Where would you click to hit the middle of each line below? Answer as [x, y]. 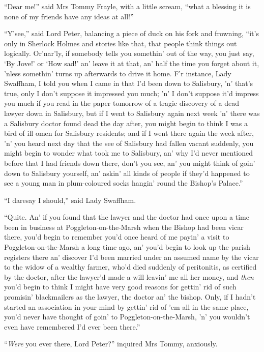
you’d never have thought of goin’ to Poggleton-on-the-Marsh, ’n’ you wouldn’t [127, 317]
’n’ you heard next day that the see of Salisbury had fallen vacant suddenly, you [129, 143]
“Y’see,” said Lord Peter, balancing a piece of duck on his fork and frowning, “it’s [131, 33]
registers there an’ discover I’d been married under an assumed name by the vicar [131, 257]
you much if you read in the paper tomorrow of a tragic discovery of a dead [122, 103]
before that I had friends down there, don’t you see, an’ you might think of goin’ [130, 163]
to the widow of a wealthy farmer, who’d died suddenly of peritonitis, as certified [130, 267]
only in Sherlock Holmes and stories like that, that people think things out [121, 43]
